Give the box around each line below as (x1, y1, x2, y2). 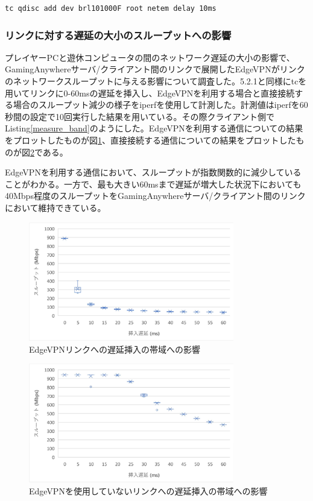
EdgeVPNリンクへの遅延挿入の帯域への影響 (29, 342, 200, 355)
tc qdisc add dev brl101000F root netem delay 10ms (5, 4, 217, 13)
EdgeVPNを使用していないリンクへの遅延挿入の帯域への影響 (29, 484, 268, 497)
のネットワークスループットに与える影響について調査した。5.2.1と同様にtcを (5, 75, 307, 87)
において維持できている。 (5, 201, 106, 213)
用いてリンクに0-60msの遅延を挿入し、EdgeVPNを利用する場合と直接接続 (5, 86, 295, 99)
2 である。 (30, 145, 68, 158)
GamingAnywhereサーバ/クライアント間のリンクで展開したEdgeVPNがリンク (5, 63, 305, 75)
